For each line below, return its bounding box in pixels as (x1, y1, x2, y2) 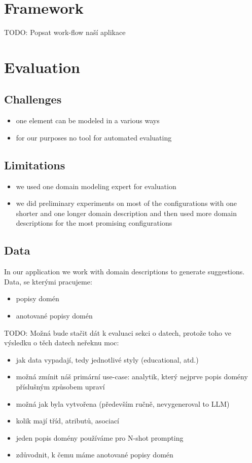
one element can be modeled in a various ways (16, 115, 160, 126)
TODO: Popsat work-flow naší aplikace (4, 27, 126, 38)
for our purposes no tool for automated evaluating (16, 132, 172, 143)
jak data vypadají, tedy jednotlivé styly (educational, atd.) (16, 354, 199, 365)
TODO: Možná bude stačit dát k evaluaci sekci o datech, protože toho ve (4, 327, 231, 338)
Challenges (4, 91, 62, 107)
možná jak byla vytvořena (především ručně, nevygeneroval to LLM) (16, 398, 230, 409)
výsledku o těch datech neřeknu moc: (4, 337, 119, 348)
